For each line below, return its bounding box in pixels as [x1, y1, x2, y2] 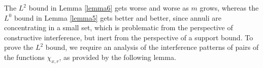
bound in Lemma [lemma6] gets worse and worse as [28, 3, 189, 13]
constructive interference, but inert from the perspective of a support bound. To [4, 32, 253, 42]
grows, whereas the [200, 3, 259, 13]
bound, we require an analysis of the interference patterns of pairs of [45, 42, 259, 52]
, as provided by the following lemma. [59, 51, 176, 62]
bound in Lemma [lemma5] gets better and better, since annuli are [14, 12, 221, 23]
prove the [4, 42, 34, 52]
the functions [4, 51, 45, 62]
